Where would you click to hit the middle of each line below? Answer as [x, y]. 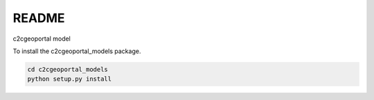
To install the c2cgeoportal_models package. [77, 51]
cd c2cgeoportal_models [68, 69]
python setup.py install [70, 79]
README [39, 18]
